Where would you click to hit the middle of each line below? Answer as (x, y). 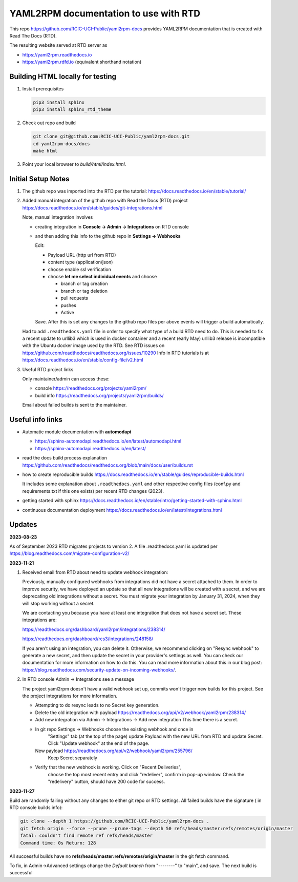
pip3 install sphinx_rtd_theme (72, 110)
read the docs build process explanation (65, 458)
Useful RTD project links (48, 369)
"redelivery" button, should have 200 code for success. (107, 782)
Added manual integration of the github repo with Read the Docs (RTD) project (105, 201)
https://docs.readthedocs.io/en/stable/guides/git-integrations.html (92, 207)
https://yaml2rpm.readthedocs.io (57, 54)
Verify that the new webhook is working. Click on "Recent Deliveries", (108, 767)
